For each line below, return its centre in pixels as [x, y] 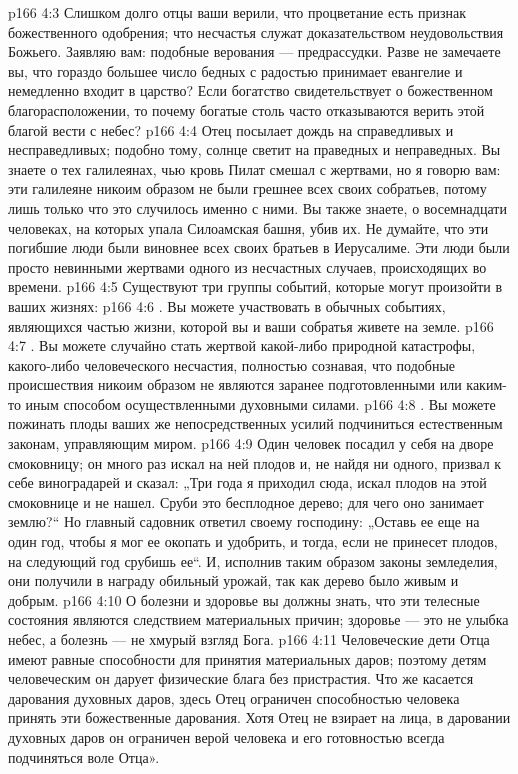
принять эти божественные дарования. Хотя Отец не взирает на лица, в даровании [259, 717]
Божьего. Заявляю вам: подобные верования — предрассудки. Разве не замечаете [254, 51]
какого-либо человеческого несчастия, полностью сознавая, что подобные [232, 364]
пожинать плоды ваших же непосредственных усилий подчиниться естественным [255, 423]
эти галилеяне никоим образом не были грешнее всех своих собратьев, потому [247, 188]
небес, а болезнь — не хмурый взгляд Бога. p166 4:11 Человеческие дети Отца [249, 639]
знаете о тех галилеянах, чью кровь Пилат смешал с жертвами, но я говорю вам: [254, 168]
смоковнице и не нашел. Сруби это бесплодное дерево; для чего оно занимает [246, 501]
